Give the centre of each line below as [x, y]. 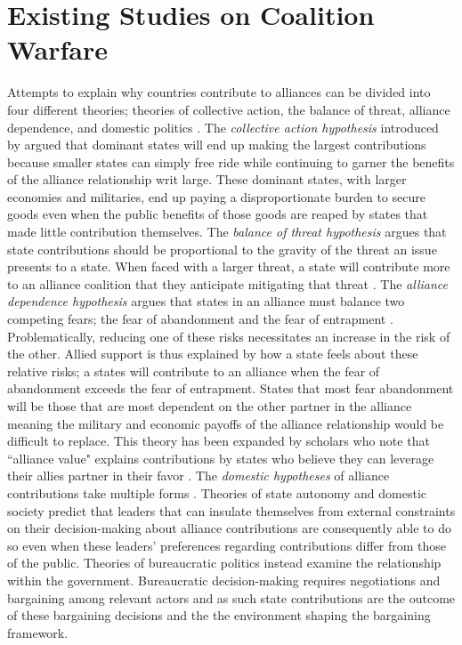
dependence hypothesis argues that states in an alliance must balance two [206, 301]
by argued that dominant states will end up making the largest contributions [217, 145]
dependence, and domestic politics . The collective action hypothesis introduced [223, 127]
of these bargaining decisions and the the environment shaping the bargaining [219, 615]
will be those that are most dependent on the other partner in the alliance [210, 406]
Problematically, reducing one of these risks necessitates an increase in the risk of [229, 336]
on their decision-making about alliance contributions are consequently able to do [229, 528]
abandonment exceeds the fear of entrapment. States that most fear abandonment [231, 388]
